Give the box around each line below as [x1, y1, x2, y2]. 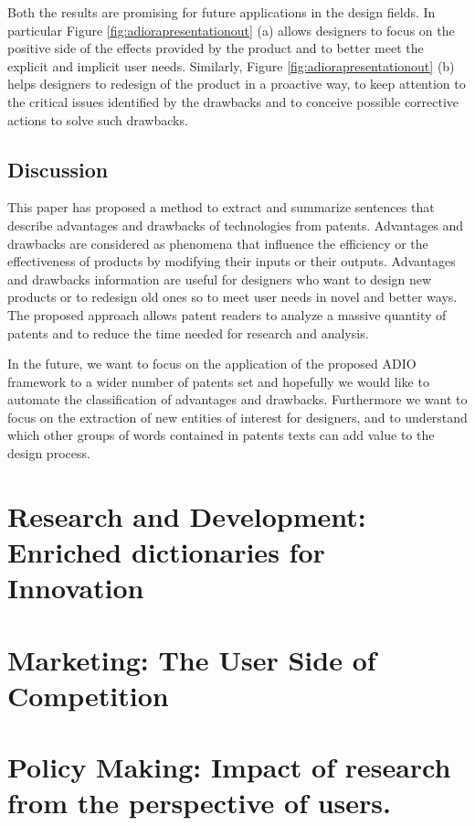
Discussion [7, 155, 109, 183]
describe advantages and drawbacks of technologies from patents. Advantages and [7, 215, 464, 234]
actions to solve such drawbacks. [7, 110, 188, 129]
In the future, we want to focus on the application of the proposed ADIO [7, 354, 417, 373]
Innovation [7, 569, 144, 606]
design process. [7, 444, 90, 463]
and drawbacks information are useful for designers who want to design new [7, 269, 432, 288]
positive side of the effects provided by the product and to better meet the [7, 38, 424, 58]
